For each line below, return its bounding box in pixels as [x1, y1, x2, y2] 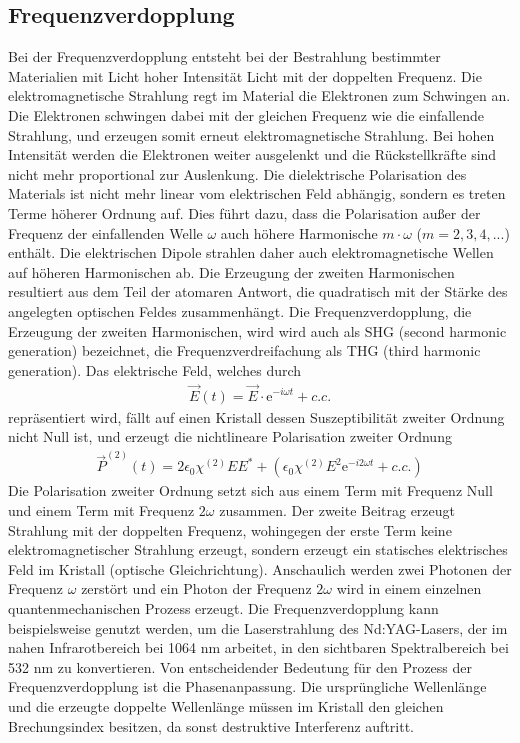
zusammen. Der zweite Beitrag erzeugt [219, 500, 456, 521]
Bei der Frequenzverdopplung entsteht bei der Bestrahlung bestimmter [8, 46, 441, 67]
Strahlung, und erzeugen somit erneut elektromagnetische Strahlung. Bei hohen [8, 124, 495, 145]
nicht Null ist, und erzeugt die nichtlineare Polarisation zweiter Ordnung [8, 426, 452, 447]
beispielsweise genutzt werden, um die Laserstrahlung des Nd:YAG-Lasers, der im [8, 617, 508, 638]
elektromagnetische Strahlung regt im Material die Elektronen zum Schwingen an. [8, 85, 511, 106]
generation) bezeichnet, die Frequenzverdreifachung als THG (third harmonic [8, 340, 481, 361]
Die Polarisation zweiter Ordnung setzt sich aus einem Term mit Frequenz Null [8, 480, 493, 501]
